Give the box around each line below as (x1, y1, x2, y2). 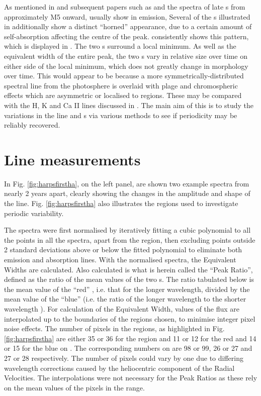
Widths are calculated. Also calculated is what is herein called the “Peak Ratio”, (4, 264, 253, 274)
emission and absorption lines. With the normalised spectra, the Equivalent (4, 254, 236, 264)
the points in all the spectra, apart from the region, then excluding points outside (4, 234, 255, 245)
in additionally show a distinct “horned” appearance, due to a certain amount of (4, 21, 252, 32)
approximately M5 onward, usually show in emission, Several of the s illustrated (4, 11, 250, 22)
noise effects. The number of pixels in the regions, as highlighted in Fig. (4, 323, 225, 334)
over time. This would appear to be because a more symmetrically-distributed (4, 70, 244, 81)
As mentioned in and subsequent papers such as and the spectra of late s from (4, 2, 245, 12)
